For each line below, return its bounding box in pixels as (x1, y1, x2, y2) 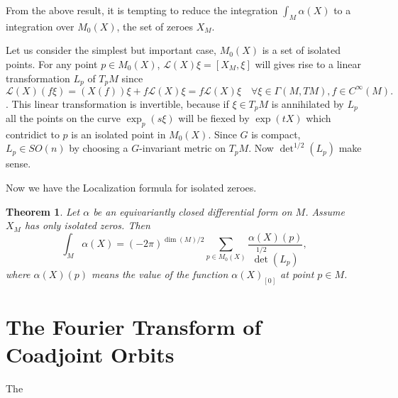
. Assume (305, 204, 345, 219)
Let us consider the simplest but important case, (6, 43, 216, 57)
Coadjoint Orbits (6, 340, 175, 369)
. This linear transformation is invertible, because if (6, 96, 229, 111)
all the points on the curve (6, 110, 121, 125)
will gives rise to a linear (255, 56, 361, 71)
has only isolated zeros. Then (24, 218, 150, 233)
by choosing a (69, 140, 128, 155)
